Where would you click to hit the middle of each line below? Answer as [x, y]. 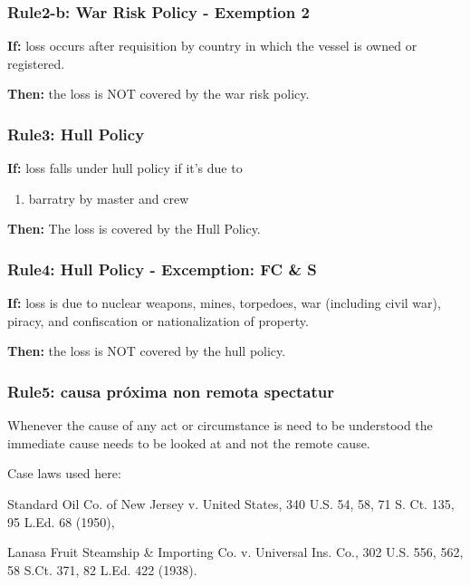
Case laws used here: [64, 473]
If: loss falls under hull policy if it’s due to [125, 168]
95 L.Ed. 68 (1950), [61, 521]
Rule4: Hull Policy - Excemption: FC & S [162, 269]
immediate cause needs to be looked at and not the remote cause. [189, 442]
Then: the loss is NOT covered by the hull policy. [147, 351]
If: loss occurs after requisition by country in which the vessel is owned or [212, 46]
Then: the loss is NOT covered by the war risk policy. [158, 94]
